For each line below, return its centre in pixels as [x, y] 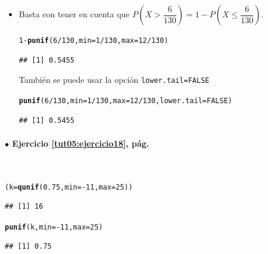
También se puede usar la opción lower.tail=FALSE [114, 80]
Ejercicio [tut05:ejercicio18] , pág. [81, 143]
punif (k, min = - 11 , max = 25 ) [54, 227]
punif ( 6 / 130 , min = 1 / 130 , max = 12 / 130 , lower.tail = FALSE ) [125, 100]
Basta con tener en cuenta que [74, 14]
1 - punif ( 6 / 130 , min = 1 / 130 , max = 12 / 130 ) [94, 41]
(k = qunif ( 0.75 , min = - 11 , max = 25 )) [69, 187]
